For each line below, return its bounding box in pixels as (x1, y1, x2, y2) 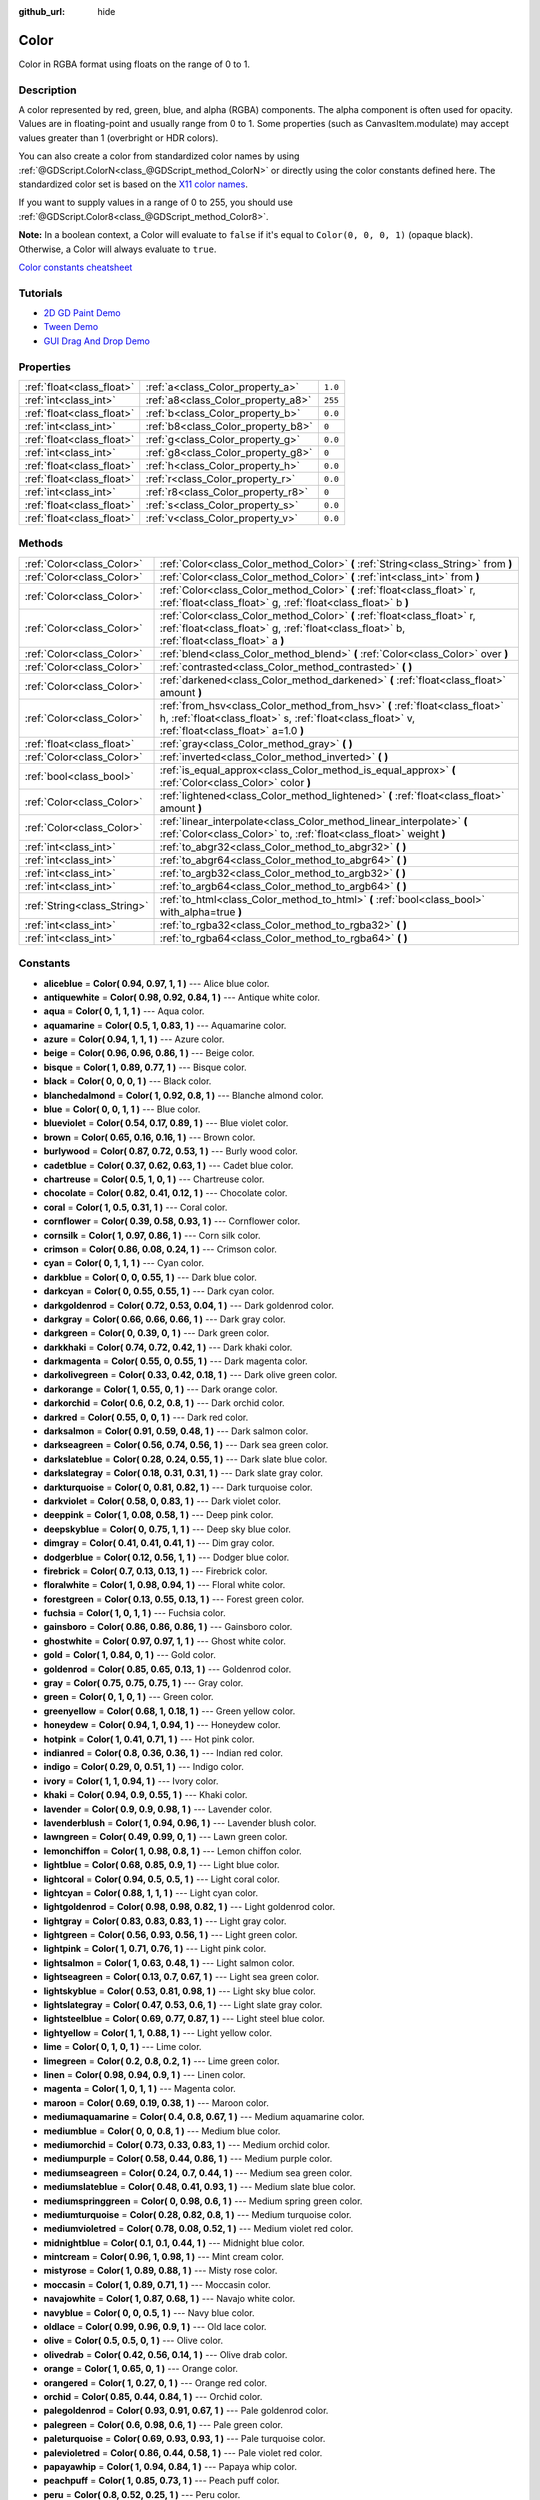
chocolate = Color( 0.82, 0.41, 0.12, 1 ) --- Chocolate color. (43, 1187, 288, 1199)
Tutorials (18, 286, 64, 300)
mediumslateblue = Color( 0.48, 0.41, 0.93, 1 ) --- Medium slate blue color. (43, 2181, 356, 2193)
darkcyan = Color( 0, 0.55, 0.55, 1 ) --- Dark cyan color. (43, 1285, 275, 1297)
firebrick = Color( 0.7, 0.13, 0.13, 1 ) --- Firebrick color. (43, 1565, 268, 1577)
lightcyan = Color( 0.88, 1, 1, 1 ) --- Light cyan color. (43, 1886, 259, 1899)
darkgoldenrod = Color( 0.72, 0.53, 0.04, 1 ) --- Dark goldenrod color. (43, 1299, 334, 1311)
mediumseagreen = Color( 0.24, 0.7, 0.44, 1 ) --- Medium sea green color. (43, 2166, 353, 2179)
